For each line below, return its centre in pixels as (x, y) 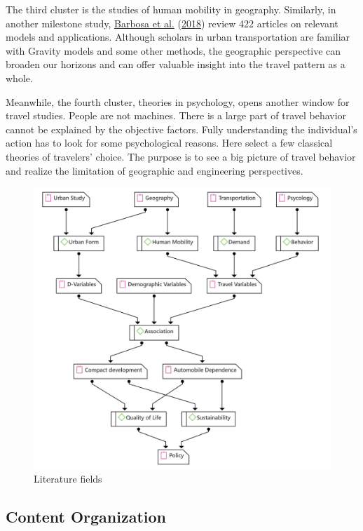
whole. (19, 78)
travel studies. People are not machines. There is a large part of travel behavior (176, 115)
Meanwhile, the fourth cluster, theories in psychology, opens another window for (178, 101)
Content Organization (86, 516)
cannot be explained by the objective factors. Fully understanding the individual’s (181, 129)
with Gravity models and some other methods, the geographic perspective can (173, 50)
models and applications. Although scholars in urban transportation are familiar (178, 37)
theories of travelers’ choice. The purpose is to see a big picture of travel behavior (181, 156)
